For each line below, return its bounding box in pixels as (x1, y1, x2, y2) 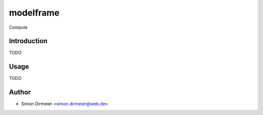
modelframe (9, 7, 60, 18)
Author (9, 88, 31, 96)
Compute (9, 24, 28, 30)
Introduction (9, 37, 48, 45)
